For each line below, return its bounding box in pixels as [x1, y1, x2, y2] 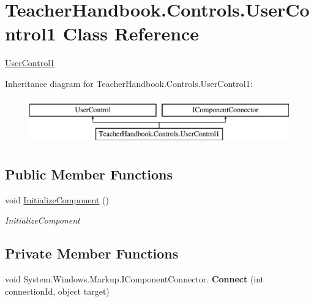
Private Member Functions [5, 244, 179, 263]
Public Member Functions [5, 165, 173, 184]
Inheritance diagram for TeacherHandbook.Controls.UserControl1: [5, 77, 253, 89]
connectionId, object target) [5, 284, 110, 297]
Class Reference [62, 21, 200, 46]
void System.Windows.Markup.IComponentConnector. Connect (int [5, 273, 264, 285]
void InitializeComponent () [5, 193, 109, 206]
